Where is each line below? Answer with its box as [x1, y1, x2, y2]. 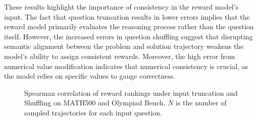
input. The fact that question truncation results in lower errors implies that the [4, 11, 250, 22]
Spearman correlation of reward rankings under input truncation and [24, 87, 238, 98]
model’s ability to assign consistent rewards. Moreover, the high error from [4, 50, 235, 61]
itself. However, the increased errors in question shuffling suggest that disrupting [4, 31, 253, 41]
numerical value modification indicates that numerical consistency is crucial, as [4, 60, 248, 71]
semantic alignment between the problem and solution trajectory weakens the [4, 41, 244, 51]
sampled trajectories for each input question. [24, 107, 162, 117]
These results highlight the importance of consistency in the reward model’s [4, 2, 239, 12]
